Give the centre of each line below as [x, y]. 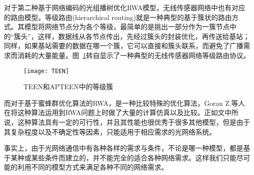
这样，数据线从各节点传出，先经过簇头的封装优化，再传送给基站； [144, 36]
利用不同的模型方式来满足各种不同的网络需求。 [93, 167]
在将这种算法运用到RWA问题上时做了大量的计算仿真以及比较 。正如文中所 [121, 112]
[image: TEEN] [46, 71]
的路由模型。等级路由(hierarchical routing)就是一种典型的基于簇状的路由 [118, 17]
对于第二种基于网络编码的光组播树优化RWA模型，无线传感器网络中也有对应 [125, 7]
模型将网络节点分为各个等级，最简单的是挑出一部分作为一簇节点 [127, 27]
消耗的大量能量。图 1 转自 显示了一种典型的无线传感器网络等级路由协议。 [134, 55]
